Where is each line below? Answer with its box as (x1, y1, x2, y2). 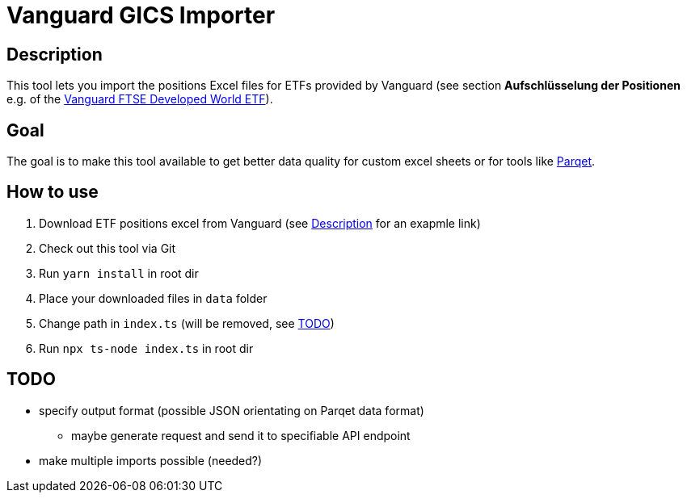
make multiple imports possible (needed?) (39, 453, 263, 468)
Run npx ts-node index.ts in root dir (39, 341, 254, 355)
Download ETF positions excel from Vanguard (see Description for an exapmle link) (39, 216, 481, 230)
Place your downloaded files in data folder (39, 291, 268, 305)
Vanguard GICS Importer (6, 2, 276, 29)
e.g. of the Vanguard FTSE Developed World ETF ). (6, 92, 273, 107)
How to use (6, 182, 99, 203)
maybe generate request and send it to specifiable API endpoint (71, 428, 411, 442)
